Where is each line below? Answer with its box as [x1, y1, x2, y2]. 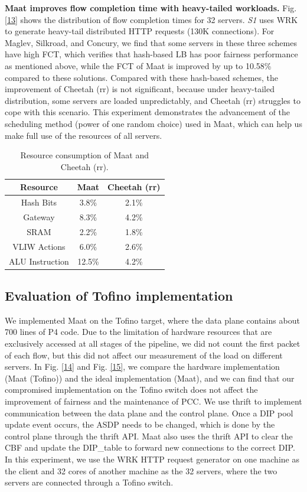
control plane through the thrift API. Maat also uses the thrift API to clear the [5, 429, 293, 442]
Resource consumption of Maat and [20, 149, 149, 161]
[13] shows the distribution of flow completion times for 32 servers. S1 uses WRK [5, 13, 298, 25]
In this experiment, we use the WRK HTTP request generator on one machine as [5, 452, 299, 465]
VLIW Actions [12, 240, 66, 252]
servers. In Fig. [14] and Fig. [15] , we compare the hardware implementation [5, 360, 280, 373]
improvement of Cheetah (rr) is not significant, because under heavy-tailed [5, 83, 275, 95]
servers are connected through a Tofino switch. [5, 476, 174, 488]
